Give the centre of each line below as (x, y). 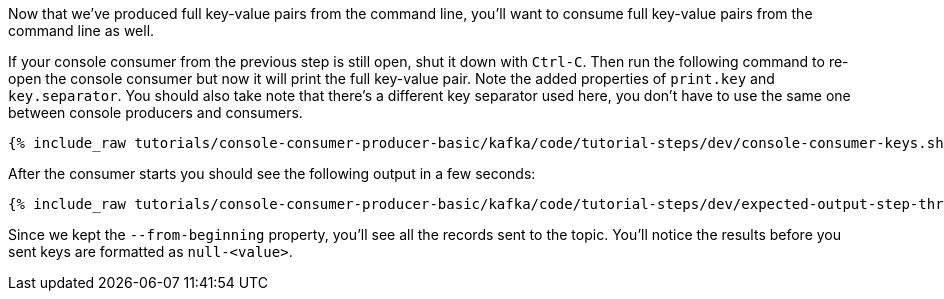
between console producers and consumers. (155, 112)
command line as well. (81, 30)
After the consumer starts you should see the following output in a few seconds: (272, 173)
